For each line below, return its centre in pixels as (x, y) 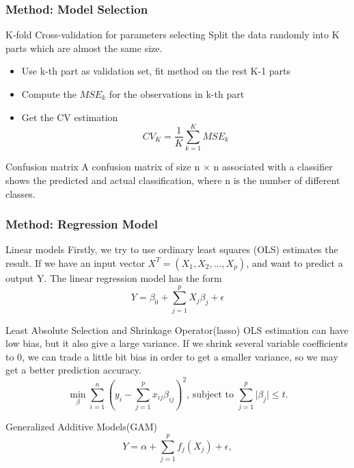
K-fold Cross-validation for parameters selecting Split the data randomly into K (173, 35)
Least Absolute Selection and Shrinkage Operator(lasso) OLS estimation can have (177, 329)
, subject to (210, 394)
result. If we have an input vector (75, 262)
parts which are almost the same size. (84, 48)
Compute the (49, 94)
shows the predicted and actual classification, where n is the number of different (173, 180)
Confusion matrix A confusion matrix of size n (103, 167)
